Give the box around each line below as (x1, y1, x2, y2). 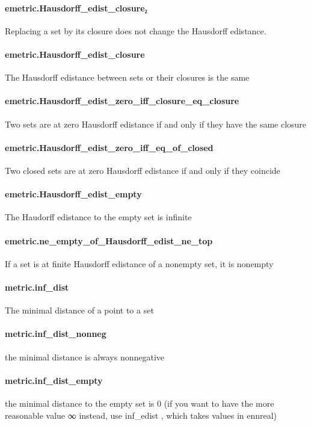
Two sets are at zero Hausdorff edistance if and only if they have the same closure (5, 117, 307, 130)
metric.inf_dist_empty (5, 374, 103, 386)
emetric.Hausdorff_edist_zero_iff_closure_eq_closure (5, 94, 239, 107)
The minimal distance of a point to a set (5, 304, 154, 316)
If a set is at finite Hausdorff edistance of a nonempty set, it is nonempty (5, 257, 274, 270)
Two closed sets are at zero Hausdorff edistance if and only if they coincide (5, 164, 280, 176)
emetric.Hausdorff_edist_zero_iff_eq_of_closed (5, 141, 214, 153)
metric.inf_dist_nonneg (5, 327, 106, 340)
